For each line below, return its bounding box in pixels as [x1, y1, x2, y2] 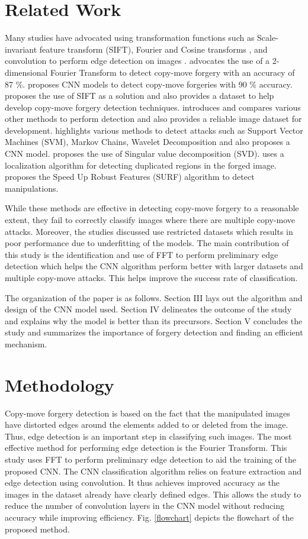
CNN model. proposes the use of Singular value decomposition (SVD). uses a [5, 147, 284, 160]
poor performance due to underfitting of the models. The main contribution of [5, 237, 289, 249]
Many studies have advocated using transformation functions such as [5, 31, 255, 44]
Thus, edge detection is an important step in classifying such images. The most [5, 430, 292, 442]
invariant [5, 43, 37, 55]
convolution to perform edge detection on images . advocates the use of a [5, 54, 270, 67]
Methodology [5, 372, 114, 396]
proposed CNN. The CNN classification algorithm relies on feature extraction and [5, 464, 302, 477]
